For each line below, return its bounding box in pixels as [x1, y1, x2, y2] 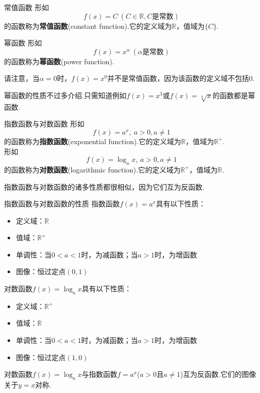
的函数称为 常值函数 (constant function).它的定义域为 [4, 20, 172, 31]
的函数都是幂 [212, 90, 255, 100]
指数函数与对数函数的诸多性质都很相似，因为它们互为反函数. [4, 181, 204, 192]
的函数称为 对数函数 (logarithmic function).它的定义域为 [4, 164, 181, 174]
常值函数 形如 [4, 2, 49, 12]
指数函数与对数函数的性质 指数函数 [4, 198, 120, 209]
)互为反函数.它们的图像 [180, 369, 256, 379]
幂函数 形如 [4, 37, 42, 48]
